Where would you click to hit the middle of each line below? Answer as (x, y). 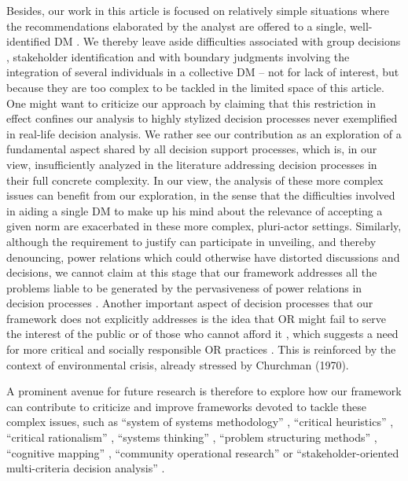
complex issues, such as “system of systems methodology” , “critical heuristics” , (200, 422)
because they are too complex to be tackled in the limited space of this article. (195, 87)
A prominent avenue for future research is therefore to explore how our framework (204, 391)
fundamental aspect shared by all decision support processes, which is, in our (192, 149)
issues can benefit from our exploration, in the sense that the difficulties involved (201, 195)
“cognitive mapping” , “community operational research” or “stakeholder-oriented (203, 452)
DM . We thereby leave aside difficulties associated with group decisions (228, 41)
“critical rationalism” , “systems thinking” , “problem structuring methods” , (192, 437)
